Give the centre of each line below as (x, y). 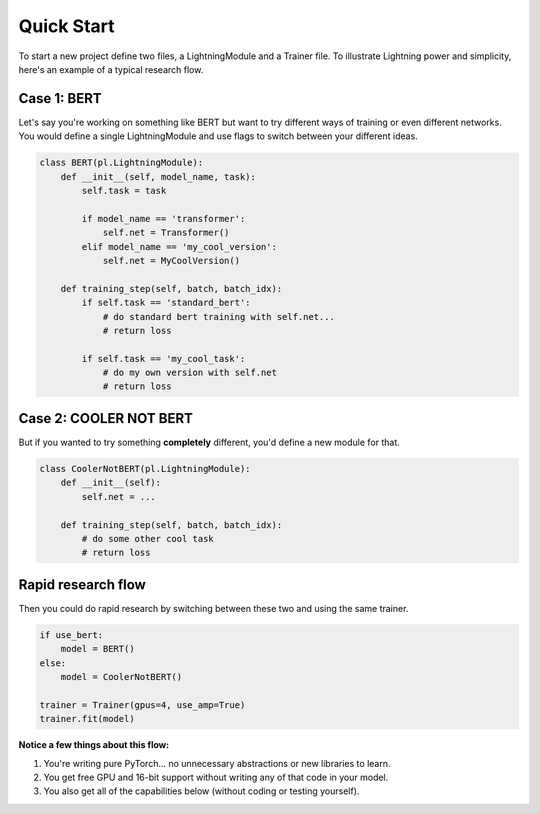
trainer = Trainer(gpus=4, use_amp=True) (142, 704)
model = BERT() (97, 649)
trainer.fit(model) (87, 719)
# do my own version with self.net (189, 373)
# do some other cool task (147, 538)
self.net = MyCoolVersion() (171, 260)
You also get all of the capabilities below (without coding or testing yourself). (201, 791)
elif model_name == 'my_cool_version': (179, 246)
